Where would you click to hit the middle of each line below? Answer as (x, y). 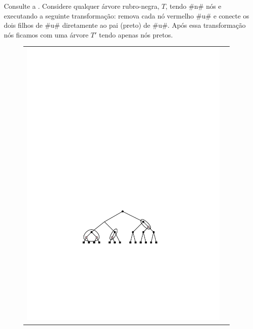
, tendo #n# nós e (193, 6)
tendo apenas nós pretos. (136, 34)
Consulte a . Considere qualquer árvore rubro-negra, (82, 6)
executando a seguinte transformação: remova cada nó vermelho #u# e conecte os (126, 15)
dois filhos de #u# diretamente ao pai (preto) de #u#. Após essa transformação (125, 25)
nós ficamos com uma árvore (46, 34)
